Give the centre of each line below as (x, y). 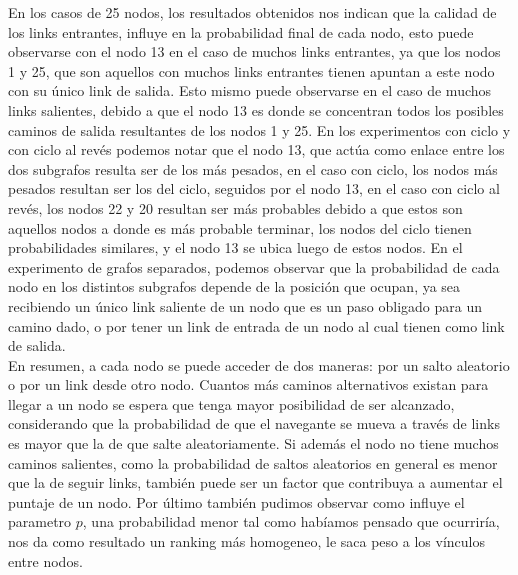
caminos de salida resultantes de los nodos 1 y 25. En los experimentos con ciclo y (259, 129)
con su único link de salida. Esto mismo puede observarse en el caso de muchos (250, 90)
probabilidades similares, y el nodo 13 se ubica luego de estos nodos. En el (235, 247)
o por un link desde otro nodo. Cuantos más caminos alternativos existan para (248, 384)
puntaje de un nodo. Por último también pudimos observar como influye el (236, 501)
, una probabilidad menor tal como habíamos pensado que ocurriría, (291, 521)
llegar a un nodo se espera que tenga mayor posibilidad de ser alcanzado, (231, 403)
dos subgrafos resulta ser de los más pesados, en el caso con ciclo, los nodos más (253, 168)
